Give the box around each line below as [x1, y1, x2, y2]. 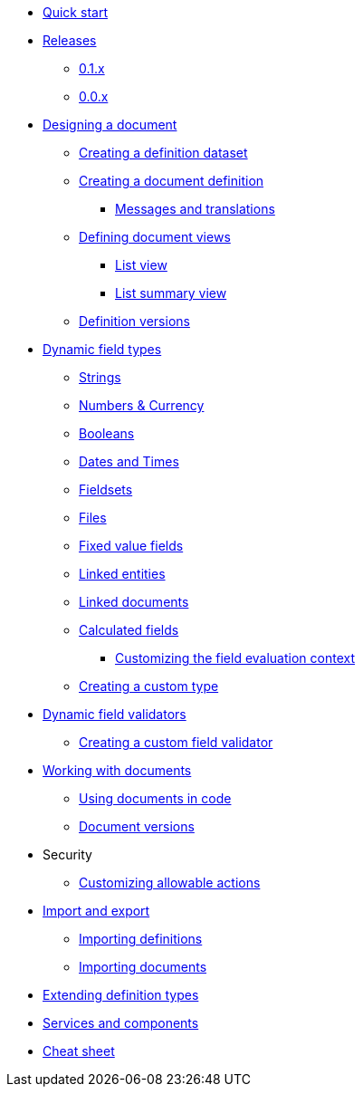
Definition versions [79, 313, 190, 329]
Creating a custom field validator [79, 734, 273, 750]
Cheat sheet [43, 1043, 115, 1059]
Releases [43, 33, 97, 48]
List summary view [115, 285, 227, 301]
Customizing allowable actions [79, 875, 261, 890]
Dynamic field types [43, 341, 162, 357]
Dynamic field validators [43, 706, 186, 722]
